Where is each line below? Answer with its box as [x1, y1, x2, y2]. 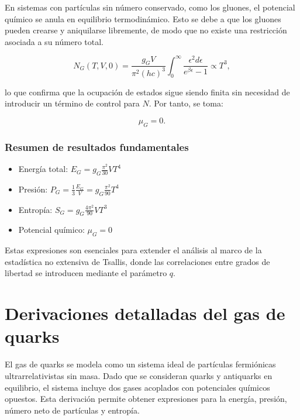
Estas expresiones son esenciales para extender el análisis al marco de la [5, 244, 262, 256]
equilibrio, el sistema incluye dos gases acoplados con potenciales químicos [5, 381, 270, 393]
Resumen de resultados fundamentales [5, 139, 189, 154]
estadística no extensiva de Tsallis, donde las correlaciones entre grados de [5, 255, 270, 267]
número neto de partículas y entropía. [5, 404, 140, 416]
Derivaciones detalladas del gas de [5, 301, 285, 325]
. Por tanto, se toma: [149, 97, 223, 109]
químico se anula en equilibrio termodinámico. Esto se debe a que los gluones [5, 12, 281, 25]
